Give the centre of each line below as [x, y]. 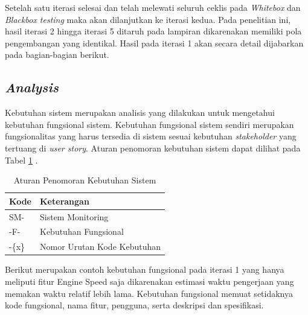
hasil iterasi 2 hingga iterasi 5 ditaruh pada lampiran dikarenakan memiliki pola [153, 31]
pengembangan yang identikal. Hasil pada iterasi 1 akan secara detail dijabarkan [154, 43]
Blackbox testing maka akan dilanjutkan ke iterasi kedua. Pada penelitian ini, [148, 19]
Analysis [32, 87]
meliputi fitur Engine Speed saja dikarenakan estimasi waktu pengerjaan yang [149, 281]
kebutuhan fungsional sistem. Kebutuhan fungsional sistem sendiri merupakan [149, 124]
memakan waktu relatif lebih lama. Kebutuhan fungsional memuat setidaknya [149, 293]
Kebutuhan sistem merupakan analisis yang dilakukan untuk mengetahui [140, 113]
